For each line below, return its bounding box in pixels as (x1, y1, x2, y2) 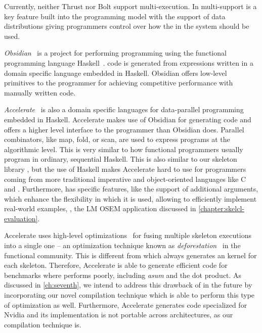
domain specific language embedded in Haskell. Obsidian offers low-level (4, 67, 227, 78)
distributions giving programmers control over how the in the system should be (4, 21, 249, 31)
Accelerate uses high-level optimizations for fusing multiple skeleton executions (4, 230, 251, 241)
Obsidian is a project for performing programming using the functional (4, 47, 227, 58)
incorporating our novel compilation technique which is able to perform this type (4, 290, 255, 300)
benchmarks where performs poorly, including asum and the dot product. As (4, 269, 242, 280)
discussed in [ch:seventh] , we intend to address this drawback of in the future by (4, 279, 252, 290)
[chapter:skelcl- (198, 203, 244, 214)
